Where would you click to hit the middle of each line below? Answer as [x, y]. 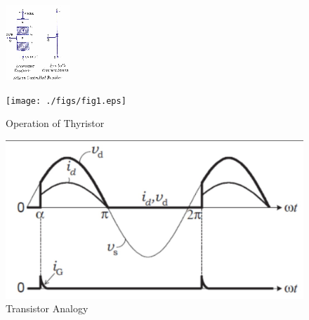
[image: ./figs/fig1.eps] [66, 101]
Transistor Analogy [47, 308]
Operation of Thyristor [55, 123]
